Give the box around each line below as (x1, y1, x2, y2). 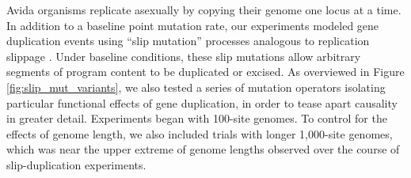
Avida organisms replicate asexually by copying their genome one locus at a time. (6, 2, 401, 17)
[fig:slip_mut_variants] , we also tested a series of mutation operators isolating (6, 78, 386, 95)
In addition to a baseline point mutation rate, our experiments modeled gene (6, 17, 379, 33)
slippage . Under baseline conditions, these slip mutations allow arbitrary (6, 47, 361, 64)
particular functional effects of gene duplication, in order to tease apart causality (6, 94, 398, 111)
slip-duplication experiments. (6, 156, 147, 172)
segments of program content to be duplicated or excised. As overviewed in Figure (6, 63, 405, 80)
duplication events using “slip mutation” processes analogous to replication (6, 32, 370, 49)
